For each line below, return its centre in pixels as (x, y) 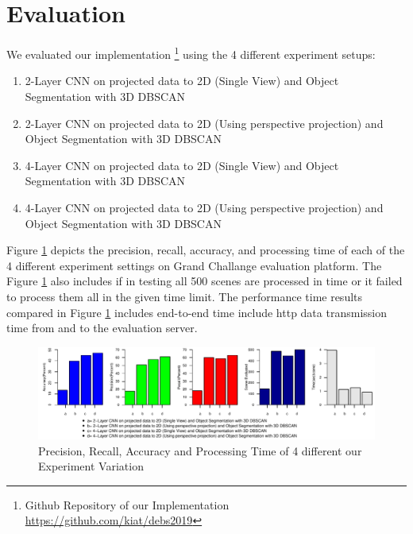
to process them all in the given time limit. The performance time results (185, 296)
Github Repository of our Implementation (127, 504)
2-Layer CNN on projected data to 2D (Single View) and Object (182, 81)
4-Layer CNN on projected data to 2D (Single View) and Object (182, 165)
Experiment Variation (91, 466)
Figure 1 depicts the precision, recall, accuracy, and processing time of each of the (206, 250)
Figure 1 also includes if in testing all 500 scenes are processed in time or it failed (205, 281)
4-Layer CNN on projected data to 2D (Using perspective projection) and (204, 207)
